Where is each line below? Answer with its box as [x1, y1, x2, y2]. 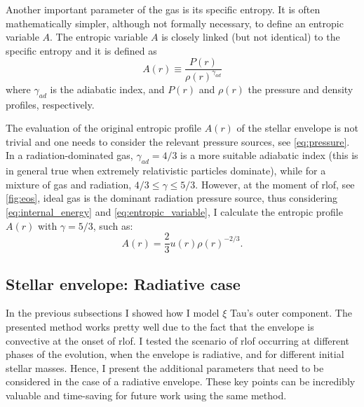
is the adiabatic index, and [50, 81, 165, 96]
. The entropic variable [50, 29, 148, 44]
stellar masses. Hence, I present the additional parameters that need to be [6, 360, 324, 375]
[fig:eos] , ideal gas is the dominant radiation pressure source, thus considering [6, 191, 337, 205]
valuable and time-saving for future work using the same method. [6, 387, 287, 402]
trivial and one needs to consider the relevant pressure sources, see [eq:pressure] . [6, 134, 350, 149]
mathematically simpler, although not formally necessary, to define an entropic [6, 15, 344, 30]
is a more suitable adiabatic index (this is [180, 148, 358, 163]
